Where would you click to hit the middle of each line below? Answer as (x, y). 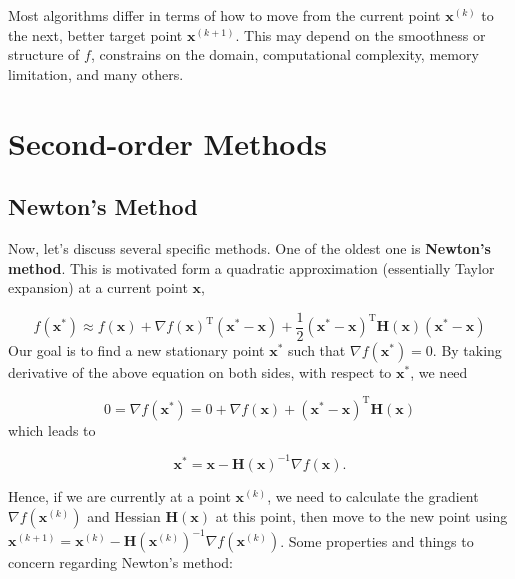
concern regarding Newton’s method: (120, 562)
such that (317, 349)
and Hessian (124, 515)
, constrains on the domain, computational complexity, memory (284, 54)
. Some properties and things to (377, 540)
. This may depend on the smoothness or (360, 34)
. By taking (467, 349)
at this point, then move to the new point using (361, 515)
